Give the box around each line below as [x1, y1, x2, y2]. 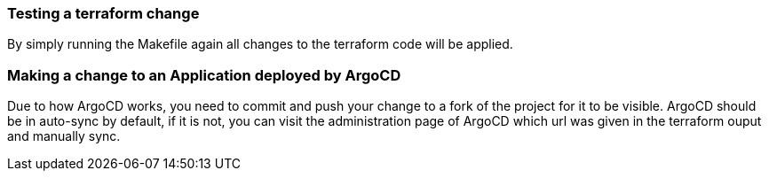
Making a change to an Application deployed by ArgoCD [7, 66, 401, 84]
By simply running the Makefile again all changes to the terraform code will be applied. [7, 36, 513, 52]
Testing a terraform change [7, 4, 200, 22]
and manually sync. [7, 128, 121, 144]
